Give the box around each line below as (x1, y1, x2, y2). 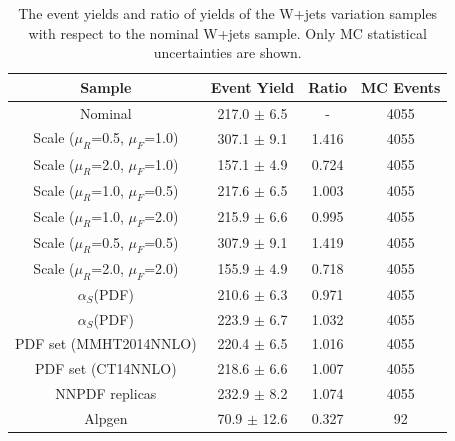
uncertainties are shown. (153, 42, 302, 63)
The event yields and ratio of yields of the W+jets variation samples (18, 3, 438, 23)
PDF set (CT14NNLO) (35, 358, 177, 379)
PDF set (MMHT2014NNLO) (15, 333, 197, 354)
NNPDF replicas (55, 383, 157, 404)
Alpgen (84, 407, 128, 428)
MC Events (360, 76, 441, 97)
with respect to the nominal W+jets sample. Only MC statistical (28, 22, 427, 43)
